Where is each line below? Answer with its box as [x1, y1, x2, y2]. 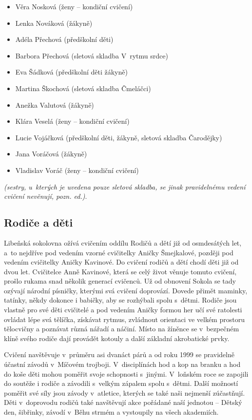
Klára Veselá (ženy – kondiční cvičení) [15, 116, 130, 126]
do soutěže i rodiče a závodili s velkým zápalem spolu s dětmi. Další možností [4, 378, 238, 388]
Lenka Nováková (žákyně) [15, 18, 93, 28]
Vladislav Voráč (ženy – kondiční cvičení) [15, 165, 139, 175]
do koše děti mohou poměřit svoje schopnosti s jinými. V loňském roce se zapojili [4, 368, 249, 379]
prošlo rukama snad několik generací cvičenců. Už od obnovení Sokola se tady [4, 276, 236, 286]
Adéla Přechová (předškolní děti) [15, 34, 114, 44]
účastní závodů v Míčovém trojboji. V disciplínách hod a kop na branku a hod [4, 359, 241, 369]
